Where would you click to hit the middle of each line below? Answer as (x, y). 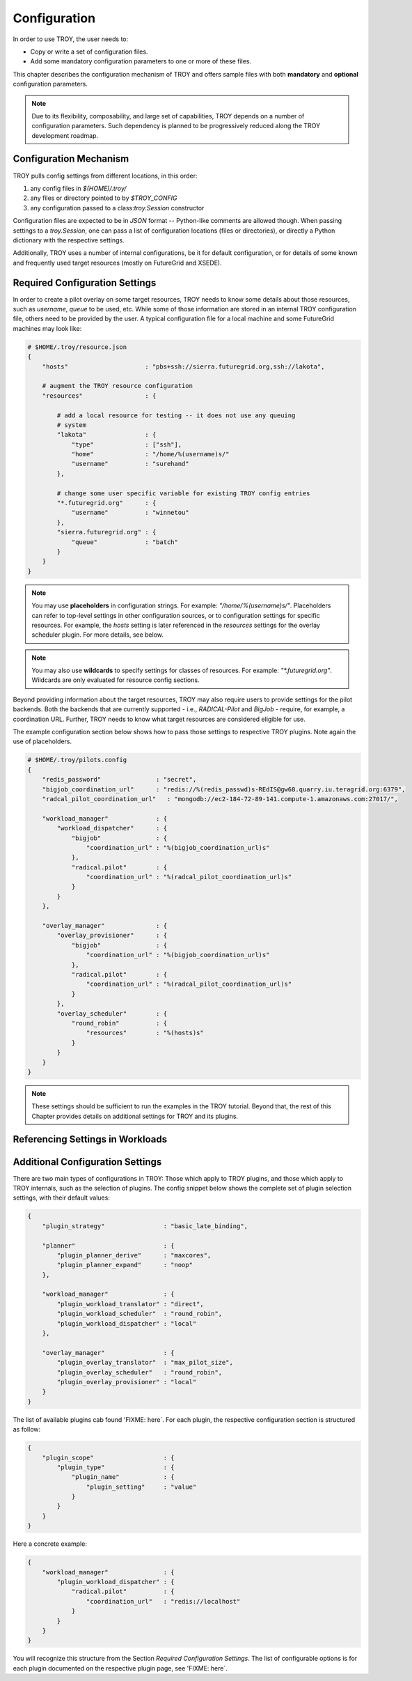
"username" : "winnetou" (130, 513)
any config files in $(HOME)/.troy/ (78, 188)
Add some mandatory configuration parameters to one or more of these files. (141, 61)
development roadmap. (65, 135)
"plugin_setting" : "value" (141, 1487)
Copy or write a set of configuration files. (89, 52)
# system (72, 425)
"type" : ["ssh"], (127, 444)
